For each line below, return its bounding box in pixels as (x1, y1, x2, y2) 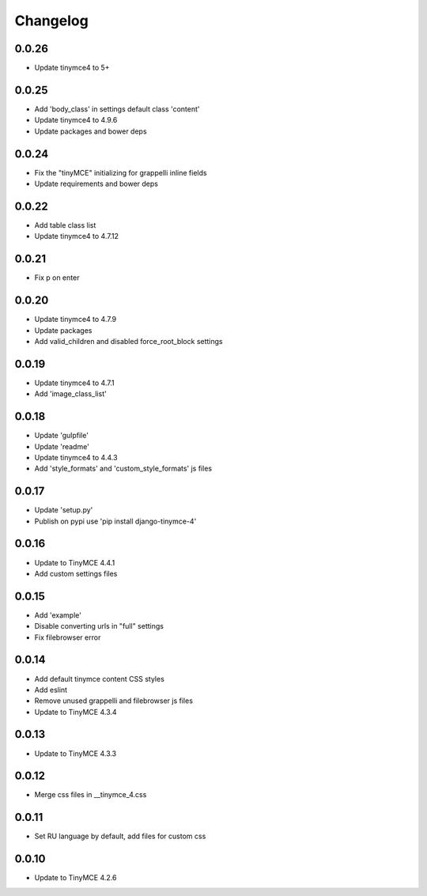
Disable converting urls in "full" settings (34, 622, 164, 631)
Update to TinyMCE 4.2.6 (34, 873, 117, 883)
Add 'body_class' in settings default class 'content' (34, 104, 200, 114)
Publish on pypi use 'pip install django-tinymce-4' (34, 516, 197, 526)
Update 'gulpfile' (34, 431, 89, 440)
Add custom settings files (34, 569, 118, 578)
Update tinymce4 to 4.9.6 (34, 115, 118, 125)
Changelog (14, 12, 89, 29)
